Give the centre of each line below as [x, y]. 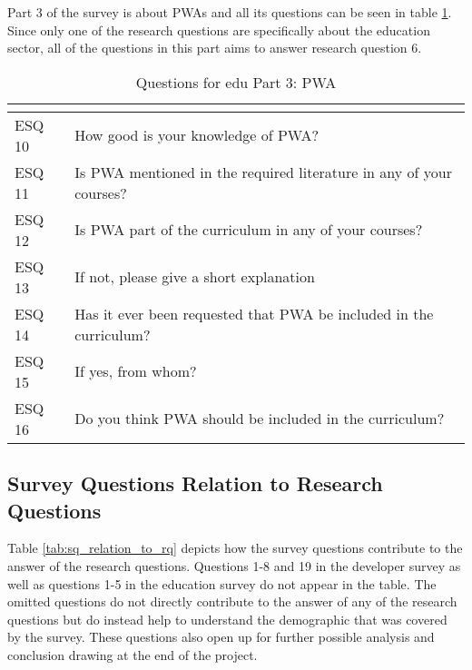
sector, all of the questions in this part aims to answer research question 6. [215, 48]
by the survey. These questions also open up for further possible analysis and [221, 637]
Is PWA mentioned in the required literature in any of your [263, 172]
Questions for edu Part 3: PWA [236, 82]
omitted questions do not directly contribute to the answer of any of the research [232, 601]
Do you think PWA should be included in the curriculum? [260, 419]
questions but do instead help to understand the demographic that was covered [227, 619]
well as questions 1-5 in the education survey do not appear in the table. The [222, 583]
